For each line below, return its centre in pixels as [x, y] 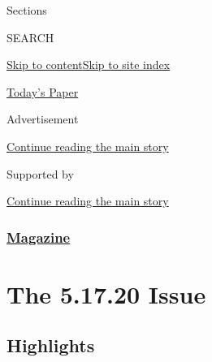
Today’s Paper [43, 91]
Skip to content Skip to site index [89, 65]
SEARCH [30, 37]
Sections [27, 10]
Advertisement [43, 119]
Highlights [51, 345]
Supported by [40, 173]
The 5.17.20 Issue [106, 293]
